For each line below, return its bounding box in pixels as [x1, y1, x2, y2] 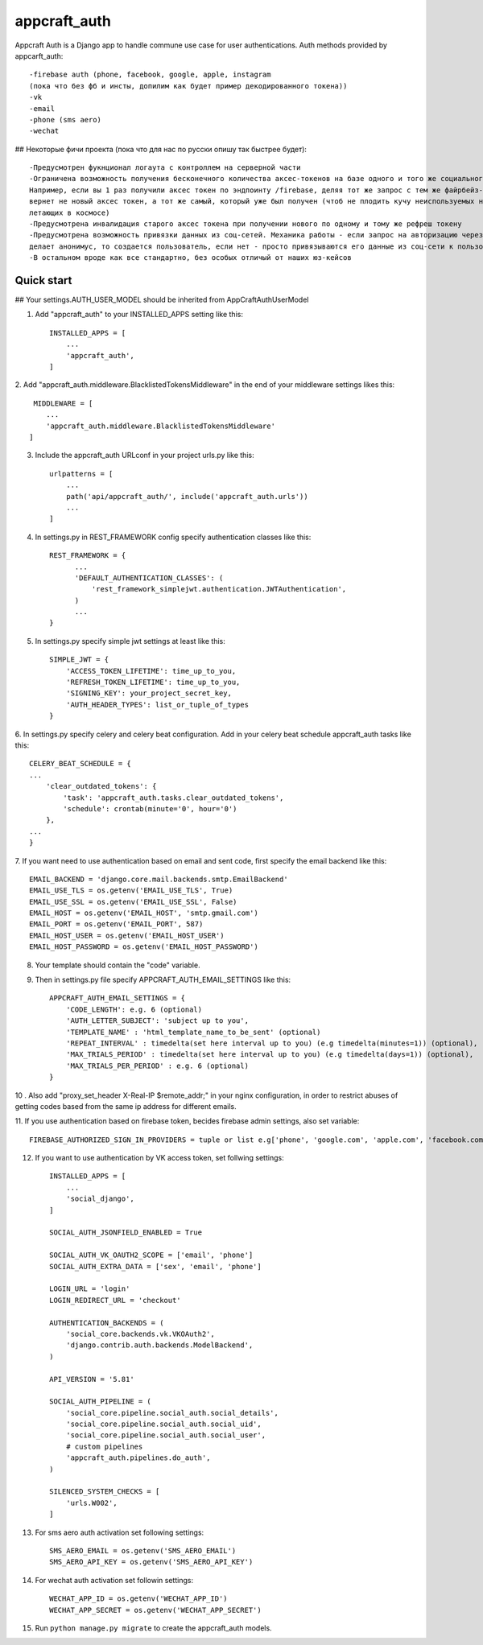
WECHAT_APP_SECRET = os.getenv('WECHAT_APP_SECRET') [49, 1606, 262, 1614]
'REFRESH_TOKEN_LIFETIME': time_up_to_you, [65, 678, 241, 687]
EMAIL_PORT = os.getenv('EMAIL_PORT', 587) [29, 920, 204, 929]
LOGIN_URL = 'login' [49, 1284, 130, 1293]
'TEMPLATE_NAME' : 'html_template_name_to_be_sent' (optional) [65, 1027, 321, 1037]
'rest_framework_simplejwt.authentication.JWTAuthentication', [91, 584, 347, 594]
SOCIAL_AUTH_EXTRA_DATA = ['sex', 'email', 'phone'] [49, 1262, 262, 1271]
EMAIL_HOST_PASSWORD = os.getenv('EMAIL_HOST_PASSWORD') [29, 942, 259, 951]
